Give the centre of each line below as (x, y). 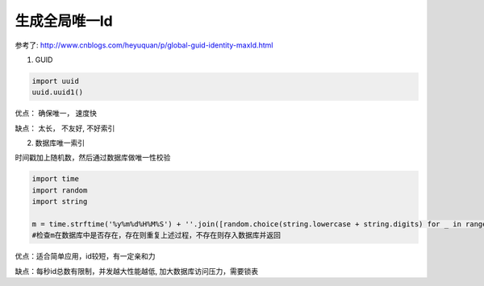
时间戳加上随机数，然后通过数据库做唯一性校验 (93, 158)
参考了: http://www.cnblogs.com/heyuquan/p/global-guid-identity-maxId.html (144, 45)
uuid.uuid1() (58, 92)
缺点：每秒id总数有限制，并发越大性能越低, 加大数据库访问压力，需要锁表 (136, 271)
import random (60, 190)
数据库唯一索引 (60, 143)
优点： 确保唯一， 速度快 (56, 114)
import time (56, 179)
